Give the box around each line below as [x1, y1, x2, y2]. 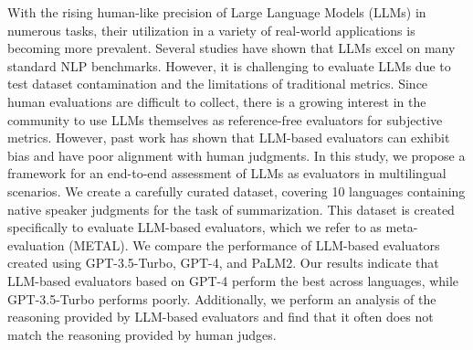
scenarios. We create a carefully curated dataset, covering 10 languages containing [7, 181, 466, 200]
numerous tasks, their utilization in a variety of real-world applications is [7, 20, 415, 39]
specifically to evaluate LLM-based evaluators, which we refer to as [7, 217, 382, 237]
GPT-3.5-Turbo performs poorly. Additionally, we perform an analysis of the [7, 289, 436, 308]
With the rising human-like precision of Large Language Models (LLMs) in [7, 3, 426, 21]
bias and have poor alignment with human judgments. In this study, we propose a [7, 145, 466, 164]
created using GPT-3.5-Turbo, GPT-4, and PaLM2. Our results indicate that [7, 253, 439, 272]
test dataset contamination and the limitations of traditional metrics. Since [7, 74, 428, 93]
